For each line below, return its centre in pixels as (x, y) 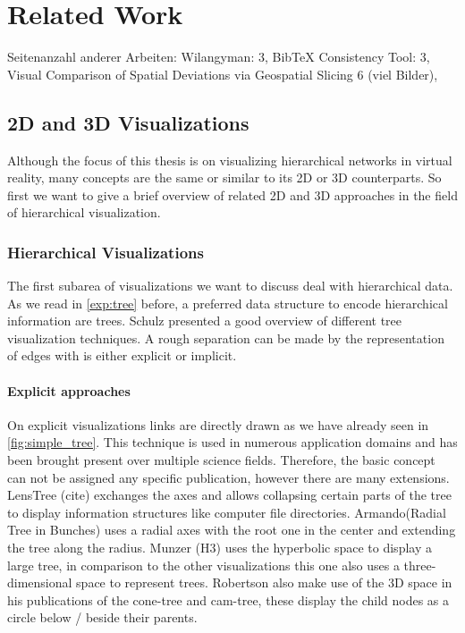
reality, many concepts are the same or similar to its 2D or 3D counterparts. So (224, 177)
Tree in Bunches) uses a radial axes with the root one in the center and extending (232, 530)
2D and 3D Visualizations (128, 122)
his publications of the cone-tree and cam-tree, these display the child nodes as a (228, 599)
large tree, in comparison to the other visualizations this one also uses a (203, 565)
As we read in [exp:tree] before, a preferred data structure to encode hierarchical (228, 303)
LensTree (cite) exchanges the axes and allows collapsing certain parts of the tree (229, 495)
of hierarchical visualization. (84, 212)
